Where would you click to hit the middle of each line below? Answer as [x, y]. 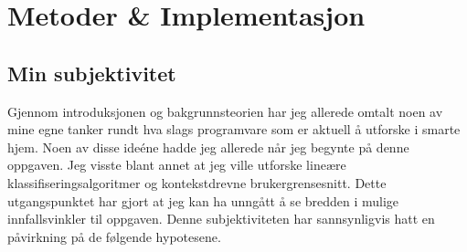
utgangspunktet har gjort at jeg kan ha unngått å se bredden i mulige [203, 200]
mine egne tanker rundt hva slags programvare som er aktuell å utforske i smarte [234, 129]
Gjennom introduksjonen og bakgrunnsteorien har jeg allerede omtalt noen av [225, 111]
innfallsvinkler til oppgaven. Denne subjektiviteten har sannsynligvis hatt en [221, 219]
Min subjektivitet [92, 73]
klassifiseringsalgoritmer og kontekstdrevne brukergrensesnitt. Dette [197, 182]
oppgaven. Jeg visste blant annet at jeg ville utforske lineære [177, 165]
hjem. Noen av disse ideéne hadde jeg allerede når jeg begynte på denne [208, 147]
